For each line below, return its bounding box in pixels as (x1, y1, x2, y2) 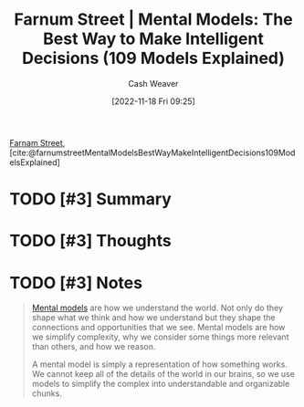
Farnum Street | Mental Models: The (13, 9, 294, 30)
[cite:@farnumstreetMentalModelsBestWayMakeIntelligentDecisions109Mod (9, 147, 296, 158)
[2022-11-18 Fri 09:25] (110, 96, 196, 107)
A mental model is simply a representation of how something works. (31, 359, 288, 370)
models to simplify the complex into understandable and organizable (31, 379, 290, 390)
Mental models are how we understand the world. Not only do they (31, 302, 284, 314)
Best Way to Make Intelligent (42, 28, 265, 49)
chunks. (31, 388, 62, 399)
